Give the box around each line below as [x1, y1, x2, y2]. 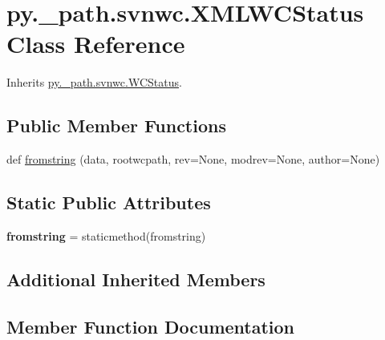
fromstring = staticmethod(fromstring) [6, 227, 206, 244]
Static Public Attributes [6, 190, 211, 215]
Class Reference [6, 27, 185, 60]
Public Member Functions [6, 113, 226, 138]
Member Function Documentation [6, 314, 295, 338]
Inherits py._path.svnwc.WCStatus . [6, 74, 182, 91]
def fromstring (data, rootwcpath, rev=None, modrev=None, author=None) [6, 151, 380, 168]
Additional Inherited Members [6, 266, 265, 291]
